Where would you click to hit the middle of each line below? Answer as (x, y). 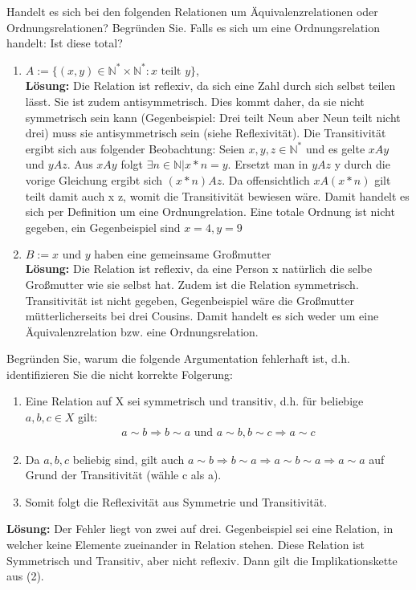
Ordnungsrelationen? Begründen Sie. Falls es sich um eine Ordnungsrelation (193, 27)
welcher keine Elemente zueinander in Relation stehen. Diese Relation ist (186, 545)
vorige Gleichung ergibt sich (94, 179)
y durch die (362, 164)
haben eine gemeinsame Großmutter (183, 256)
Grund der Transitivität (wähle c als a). (123, 475)
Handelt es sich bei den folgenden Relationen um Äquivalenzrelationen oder (192, 11)
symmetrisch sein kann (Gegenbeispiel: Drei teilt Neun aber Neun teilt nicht (213, 117)
